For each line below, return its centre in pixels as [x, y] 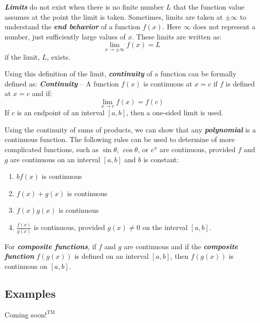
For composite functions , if [50, 246]
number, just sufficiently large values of [65, 36]
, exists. [59, 56]
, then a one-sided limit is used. [175, 112]
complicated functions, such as [52, 149]
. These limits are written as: [177, 36]
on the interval [165, 227]
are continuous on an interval [55, 159]
